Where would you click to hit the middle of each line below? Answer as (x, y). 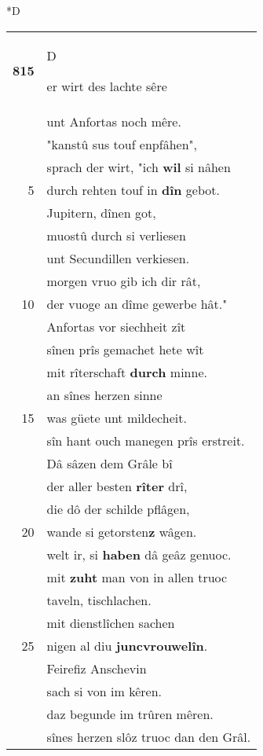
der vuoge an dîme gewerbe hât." (137, 303)
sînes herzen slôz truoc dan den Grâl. (149, 736)
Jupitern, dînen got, (101, 212)
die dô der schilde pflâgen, (118, 508)
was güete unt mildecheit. (117, 417)
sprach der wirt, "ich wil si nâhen (139, 167)
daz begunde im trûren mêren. (130, 714)
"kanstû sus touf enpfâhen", (122, 144)
